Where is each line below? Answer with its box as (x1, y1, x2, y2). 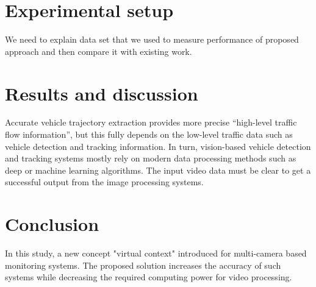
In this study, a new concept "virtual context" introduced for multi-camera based (5, 247, 307, 260)
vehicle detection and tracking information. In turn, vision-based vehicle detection (5, 140, 311, 152)
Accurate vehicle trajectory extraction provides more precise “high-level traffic (5, 116, 297, 129)
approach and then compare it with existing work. (5, 44, 192, 57)
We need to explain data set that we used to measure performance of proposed (5, 33, 299, 46)
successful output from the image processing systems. (5, 175, 204, 188)
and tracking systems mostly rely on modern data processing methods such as (5, 152, 296, 165)
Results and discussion (5, 80, 198, 105)
